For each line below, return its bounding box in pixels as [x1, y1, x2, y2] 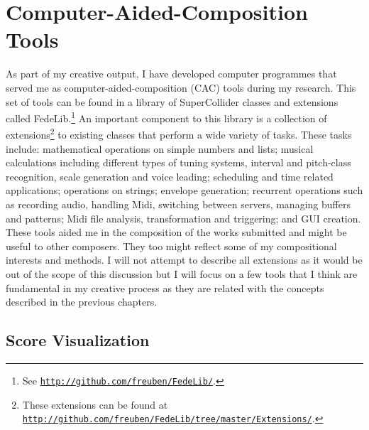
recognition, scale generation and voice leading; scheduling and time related [6, 168, 334, 183]
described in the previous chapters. [6, 294, 158, 309]
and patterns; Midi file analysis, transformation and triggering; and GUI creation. [6, 210, 361, 225]
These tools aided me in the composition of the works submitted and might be [6, 225, 347, 240]
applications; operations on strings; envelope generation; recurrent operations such [6, 183, 363, 198]
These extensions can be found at [22, 397, 168, 412]
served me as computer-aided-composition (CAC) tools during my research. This [6, 80, 356, 95]
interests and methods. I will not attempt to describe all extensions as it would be [6, 252, 363, 267]
